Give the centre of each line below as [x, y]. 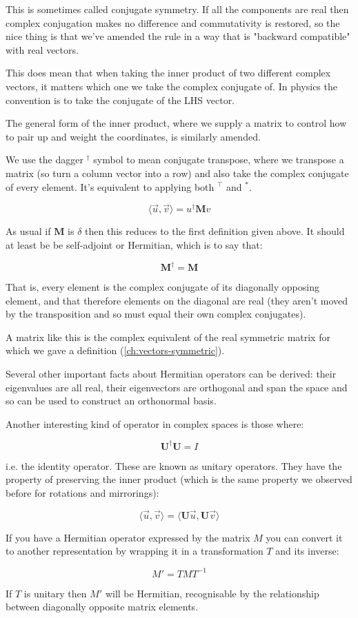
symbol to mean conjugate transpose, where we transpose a [219, 159]
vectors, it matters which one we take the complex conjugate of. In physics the [171, 86]
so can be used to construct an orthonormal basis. [111, 401]
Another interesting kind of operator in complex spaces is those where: [155, 423]
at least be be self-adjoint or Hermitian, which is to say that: [134, 244]
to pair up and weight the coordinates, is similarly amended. [133, 136]
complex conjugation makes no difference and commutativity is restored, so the [173, 22]
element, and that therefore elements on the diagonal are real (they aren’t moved [177, 300]
